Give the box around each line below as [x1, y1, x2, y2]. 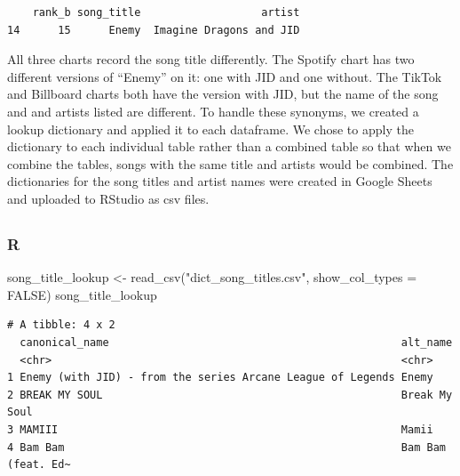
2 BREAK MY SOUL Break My [7, 388, 453, 401]
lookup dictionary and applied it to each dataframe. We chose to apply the [7, 119, 414, 138]
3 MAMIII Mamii [7, 423, 433, 436]
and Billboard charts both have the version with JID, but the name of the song [7, 85, 439, 103]
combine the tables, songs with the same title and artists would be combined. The [7, 154, 454, 173]
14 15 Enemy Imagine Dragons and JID [7, 23, 300, 36]
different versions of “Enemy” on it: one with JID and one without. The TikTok [7, 67, 442, 85]
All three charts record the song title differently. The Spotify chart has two [7, 50, 415, 69]
